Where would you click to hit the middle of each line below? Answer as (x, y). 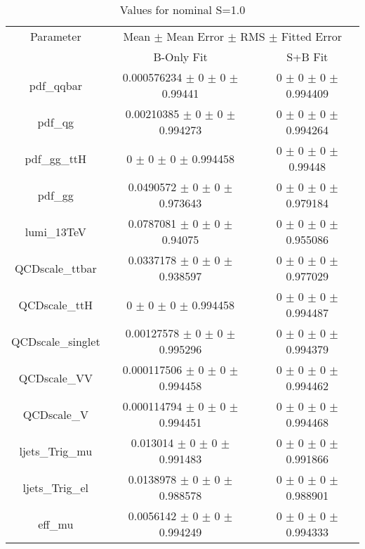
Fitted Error (312, 36)
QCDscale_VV (55, 377)
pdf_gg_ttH (56, 158)
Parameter (55, 36)
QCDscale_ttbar (55, 268)
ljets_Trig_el (56, 487)
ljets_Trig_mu (56, 451)
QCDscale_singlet (56, 341)
